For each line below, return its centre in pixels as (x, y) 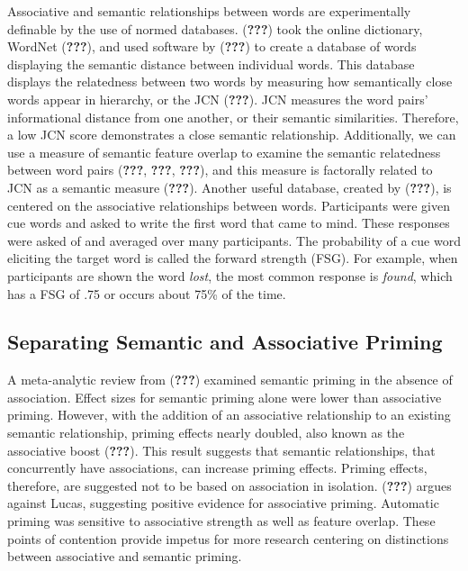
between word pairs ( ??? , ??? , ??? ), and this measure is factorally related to (220, 170)
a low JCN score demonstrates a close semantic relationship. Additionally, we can (232, 135)
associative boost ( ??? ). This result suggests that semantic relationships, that (221, 450)
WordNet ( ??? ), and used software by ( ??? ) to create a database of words (212, 46)
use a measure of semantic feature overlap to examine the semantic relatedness (224, 152)
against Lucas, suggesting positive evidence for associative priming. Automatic (223, 503)
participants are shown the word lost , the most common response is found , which (230, 275)
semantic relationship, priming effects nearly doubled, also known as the (206, 433)
